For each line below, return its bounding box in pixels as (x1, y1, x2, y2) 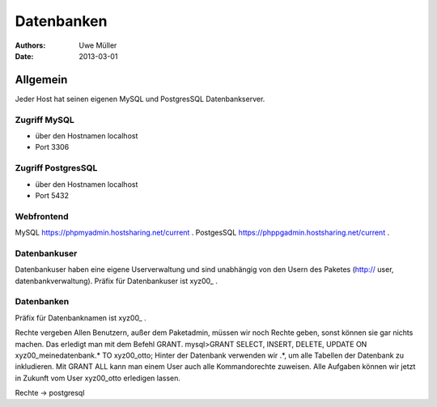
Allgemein (15, 73, 68, 87)
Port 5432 (35, 190, 69, 200)
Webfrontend (15, 210, 69, 222)
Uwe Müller (78, 40, 117, 50)
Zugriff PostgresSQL (15, 163, 98, 174)
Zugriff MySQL (15, 114, 74, 125)
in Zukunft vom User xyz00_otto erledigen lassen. (15, 373, 181, 383)
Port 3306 (35, 142, 70, 152)
